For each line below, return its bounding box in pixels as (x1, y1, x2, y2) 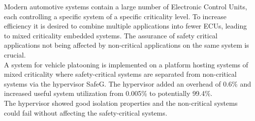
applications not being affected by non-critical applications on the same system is (4, 40, 249, 50)
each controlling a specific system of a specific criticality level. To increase (4, 11, 226, 21)
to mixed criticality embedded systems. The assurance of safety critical (4, 30, 218, 40)
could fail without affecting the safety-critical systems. (4, 107, 167, 118)
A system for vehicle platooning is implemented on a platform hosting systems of (4, 59, 249, 69)
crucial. (4, 49, 26, 60)
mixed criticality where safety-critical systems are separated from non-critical (4, 69, 237, 79)
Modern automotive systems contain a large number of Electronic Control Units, (4, 1, 247, 11)
